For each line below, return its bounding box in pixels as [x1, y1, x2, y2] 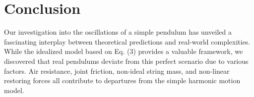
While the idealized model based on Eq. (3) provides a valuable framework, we [4, 46, 243, 56]
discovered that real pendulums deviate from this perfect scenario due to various [4, 55, 249, 66]
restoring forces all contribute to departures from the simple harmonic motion [4, 75, 241, 86]
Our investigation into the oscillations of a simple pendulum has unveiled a [4, 27, 232, 37]
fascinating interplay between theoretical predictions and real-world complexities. [4, 36, 251, 47]
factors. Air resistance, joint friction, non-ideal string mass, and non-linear [4, 65, 230, 76]
